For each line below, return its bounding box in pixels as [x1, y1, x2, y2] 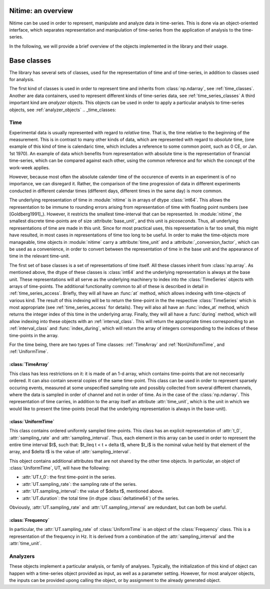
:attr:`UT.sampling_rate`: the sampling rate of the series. [21, 481, 137, 487]
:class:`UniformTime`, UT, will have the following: [9, 465, 110, 471]
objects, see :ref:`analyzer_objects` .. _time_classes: [9, 107, 116, 113]
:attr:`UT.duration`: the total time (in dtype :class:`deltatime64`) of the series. [21, 495, 179, 501]
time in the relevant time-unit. [9, 253, 70, 259]
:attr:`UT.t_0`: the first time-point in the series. [21, 474, 116, 480]
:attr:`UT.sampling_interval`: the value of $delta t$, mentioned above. [21, 488, 164, 494]
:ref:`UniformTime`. [9, 349, 48, 355]
